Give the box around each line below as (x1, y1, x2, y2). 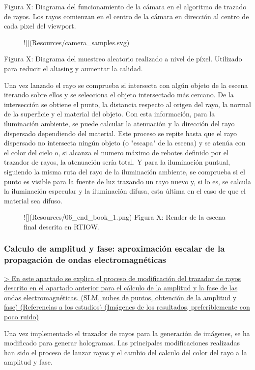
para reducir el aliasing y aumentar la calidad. (4, 63, 143, 73)
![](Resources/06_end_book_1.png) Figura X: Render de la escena (24, 212, 226, 222)
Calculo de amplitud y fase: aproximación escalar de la (4, 242, 225, 255)
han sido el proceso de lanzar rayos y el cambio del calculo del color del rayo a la (4, 347, 247, 357)
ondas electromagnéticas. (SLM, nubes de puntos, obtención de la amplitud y (4, 292, 237, 302)
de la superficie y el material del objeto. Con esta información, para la (4, 109, 215, 119)
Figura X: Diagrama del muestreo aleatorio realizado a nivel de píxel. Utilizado (4, 54, 242, 64)
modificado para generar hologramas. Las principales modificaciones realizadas (4, 338, 240, 348)
